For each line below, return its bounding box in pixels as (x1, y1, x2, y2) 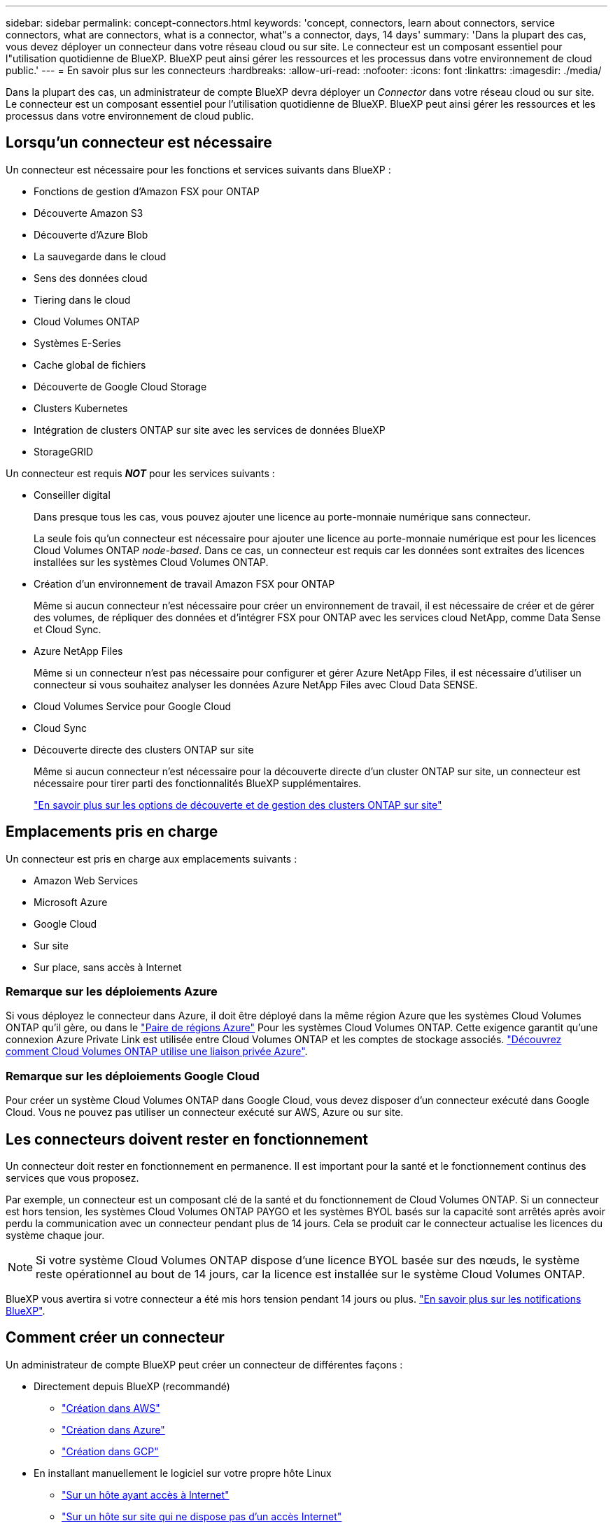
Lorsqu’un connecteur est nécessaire (6, 134, 272, 152)
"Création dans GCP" (62, 1445, 159, 1457)
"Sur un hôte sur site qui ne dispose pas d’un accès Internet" (62, 1510, 342, 1522)
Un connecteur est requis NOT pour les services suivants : (6, 467, 275, 479)
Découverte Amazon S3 (34, 206, 143, 219)
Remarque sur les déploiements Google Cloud (6, 1068, 260, 1083)
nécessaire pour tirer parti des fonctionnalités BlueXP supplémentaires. (34, 777, 362, 789)
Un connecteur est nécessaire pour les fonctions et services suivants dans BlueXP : (6, 163, 391, 176)
